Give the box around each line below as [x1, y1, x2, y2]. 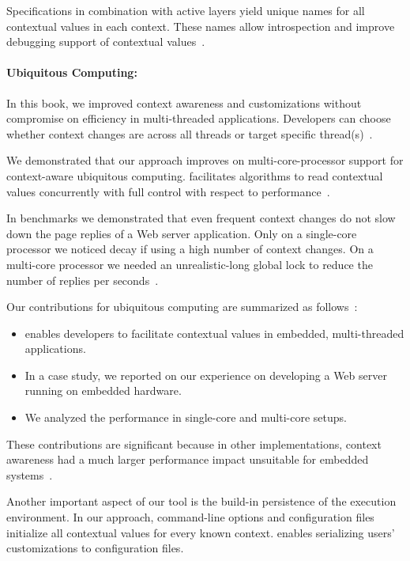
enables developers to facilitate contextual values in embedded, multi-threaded [24, 324, 404, 341]
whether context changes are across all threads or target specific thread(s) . [6, 125, 373, 142]
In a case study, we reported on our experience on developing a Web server [24, 366, 387, 383]
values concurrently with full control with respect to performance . [6, 183, 330, 199]
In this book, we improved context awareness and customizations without [6, 94, 362, 111]
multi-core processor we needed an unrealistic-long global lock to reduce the [6, 256, 373, 272]
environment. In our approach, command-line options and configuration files [6, 509, 374, 525]
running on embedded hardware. [24, 382, 182, 399]
